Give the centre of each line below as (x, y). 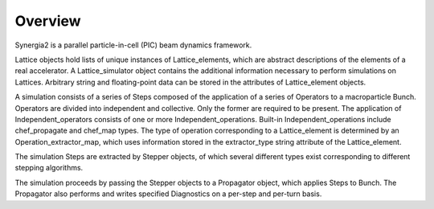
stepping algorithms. (49, 168)
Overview (48, 21)
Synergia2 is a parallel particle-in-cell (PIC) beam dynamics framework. (133, 45)
